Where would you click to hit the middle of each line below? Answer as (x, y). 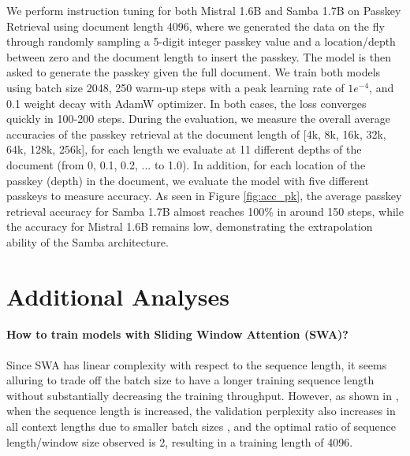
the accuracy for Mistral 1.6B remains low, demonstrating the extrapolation (190, 226)
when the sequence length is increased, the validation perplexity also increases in (201, 411)
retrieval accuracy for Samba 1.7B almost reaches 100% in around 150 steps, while (205, 211)
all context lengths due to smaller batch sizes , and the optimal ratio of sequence (201, 426)
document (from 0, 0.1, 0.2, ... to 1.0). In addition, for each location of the (186, 164)
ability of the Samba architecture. (88, 241)
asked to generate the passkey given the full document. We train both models (194, 72)
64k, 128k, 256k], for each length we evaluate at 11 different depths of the (184, 149)
